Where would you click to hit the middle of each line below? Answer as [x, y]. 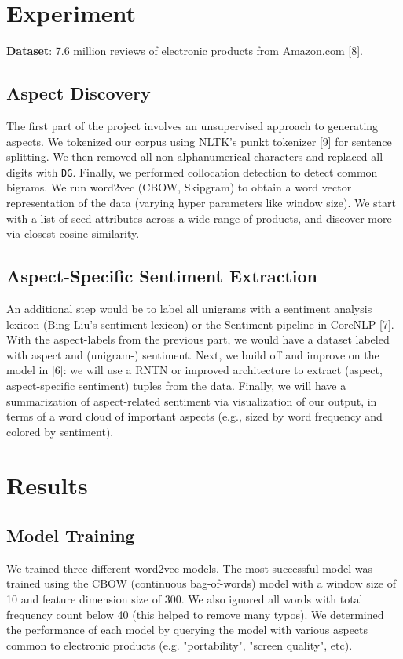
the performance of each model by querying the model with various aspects [187, 630]
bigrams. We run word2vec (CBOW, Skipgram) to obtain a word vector [179, 187]
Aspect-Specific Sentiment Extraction [162, 276]
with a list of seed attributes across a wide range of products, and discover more [199, 218]
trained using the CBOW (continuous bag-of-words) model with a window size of [201, 583]
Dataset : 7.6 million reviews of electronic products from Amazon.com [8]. [185, 51]
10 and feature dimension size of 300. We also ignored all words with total [185, 599]
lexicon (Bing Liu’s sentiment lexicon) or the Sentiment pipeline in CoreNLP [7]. [200, 324]
